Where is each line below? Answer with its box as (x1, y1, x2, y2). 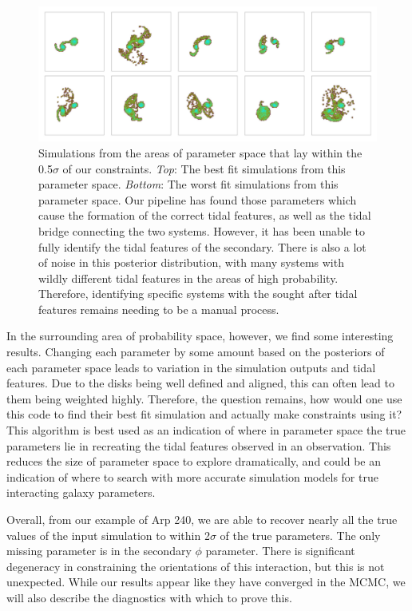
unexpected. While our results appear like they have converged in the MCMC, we (6, 573, 406, 590)
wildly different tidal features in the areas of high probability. (38, 269, 339, 286)
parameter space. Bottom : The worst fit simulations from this (38, 176, 339, 192)
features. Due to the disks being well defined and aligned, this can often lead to (6, 375, 394, 391)
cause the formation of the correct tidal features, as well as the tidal (38, 207, 371, 224)
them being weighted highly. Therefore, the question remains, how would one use (6, 390, 402, 407)
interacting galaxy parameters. (6, 484, 156, 501)
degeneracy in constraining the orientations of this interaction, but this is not (6, 557, 385, 574)
